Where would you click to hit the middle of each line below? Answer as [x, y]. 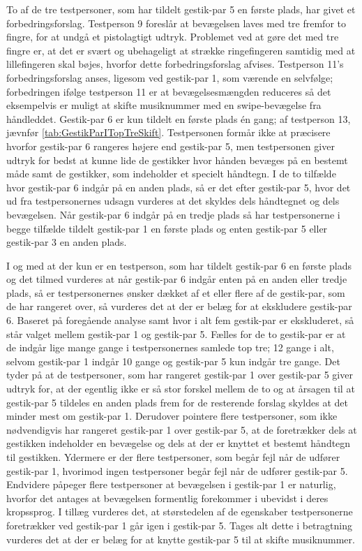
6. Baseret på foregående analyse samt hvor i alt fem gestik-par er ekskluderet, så [180, 320]
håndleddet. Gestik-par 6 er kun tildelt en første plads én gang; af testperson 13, [179, 118]
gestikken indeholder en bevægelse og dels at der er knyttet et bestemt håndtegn [179, 443]
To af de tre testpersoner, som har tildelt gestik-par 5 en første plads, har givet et [181, 9]
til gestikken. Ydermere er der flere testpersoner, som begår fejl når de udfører [173, 457]
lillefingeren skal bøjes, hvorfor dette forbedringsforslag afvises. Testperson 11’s [175, 64]
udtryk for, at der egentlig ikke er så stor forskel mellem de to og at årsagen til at [181, 389]
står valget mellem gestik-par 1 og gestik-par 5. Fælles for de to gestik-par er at [176, 333]
